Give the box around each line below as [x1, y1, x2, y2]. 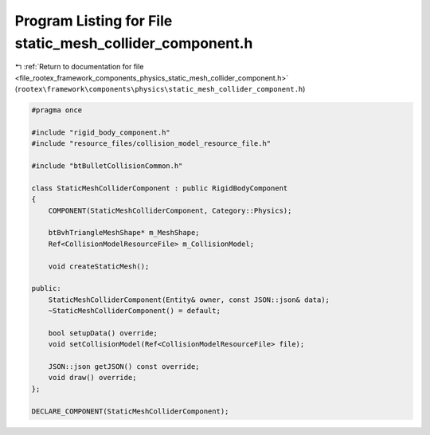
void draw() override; [48, 373, 137, 382]
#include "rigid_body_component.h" [31, 127, 170, 137]
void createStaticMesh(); [48, 261, 150, 271]
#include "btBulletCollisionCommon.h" [31, 162, 183, 170]
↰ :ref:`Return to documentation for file [14, 62, 144, 72]
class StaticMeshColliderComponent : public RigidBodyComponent [31, 183, 288, 193]
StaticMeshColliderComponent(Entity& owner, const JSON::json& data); [48, 295, 330, 304]
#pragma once [31, 106, 83, 115]
